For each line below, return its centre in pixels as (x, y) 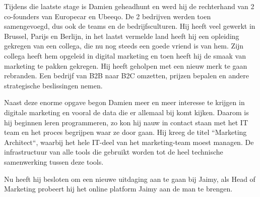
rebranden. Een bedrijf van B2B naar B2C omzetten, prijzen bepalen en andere (126, 76)
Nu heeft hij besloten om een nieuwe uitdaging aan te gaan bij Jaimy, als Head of (130, 179)
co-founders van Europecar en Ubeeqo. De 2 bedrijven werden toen (108, 16)
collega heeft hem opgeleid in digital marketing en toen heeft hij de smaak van (125, 55)
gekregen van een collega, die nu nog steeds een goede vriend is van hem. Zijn (124, 46)
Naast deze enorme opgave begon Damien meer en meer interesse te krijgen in (124, 102)
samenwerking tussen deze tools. (54, 161)
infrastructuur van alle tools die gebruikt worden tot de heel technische (114, 152)
